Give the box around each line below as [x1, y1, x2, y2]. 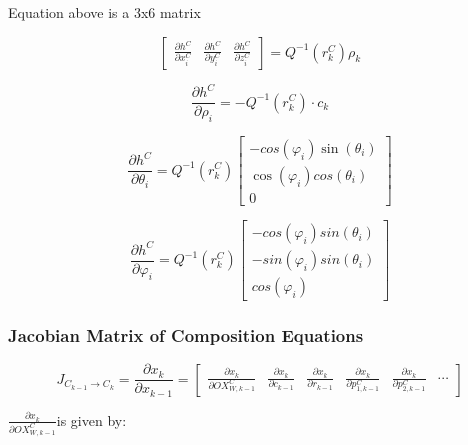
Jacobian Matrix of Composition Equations [8, 323, 364, 348]
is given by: [56, 409, 127, 430]
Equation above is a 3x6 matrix [8, 2, 201, 22]
